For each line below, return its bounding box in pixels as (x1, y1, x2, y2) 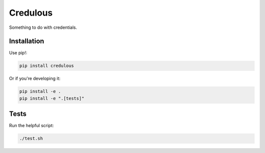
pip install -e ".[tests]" (19, 95, 84, 101)
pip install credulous (19, 63, 74, 68)
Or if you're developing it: (9, 76, 61, 82)
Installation (9, 37, 44, 45)
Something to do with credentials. (9, 24, 78, 30)
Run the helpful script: (9, 123, 54, 129)
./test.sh (19, 136, 43, 141)
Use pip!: (9, 50, 27, 56)
